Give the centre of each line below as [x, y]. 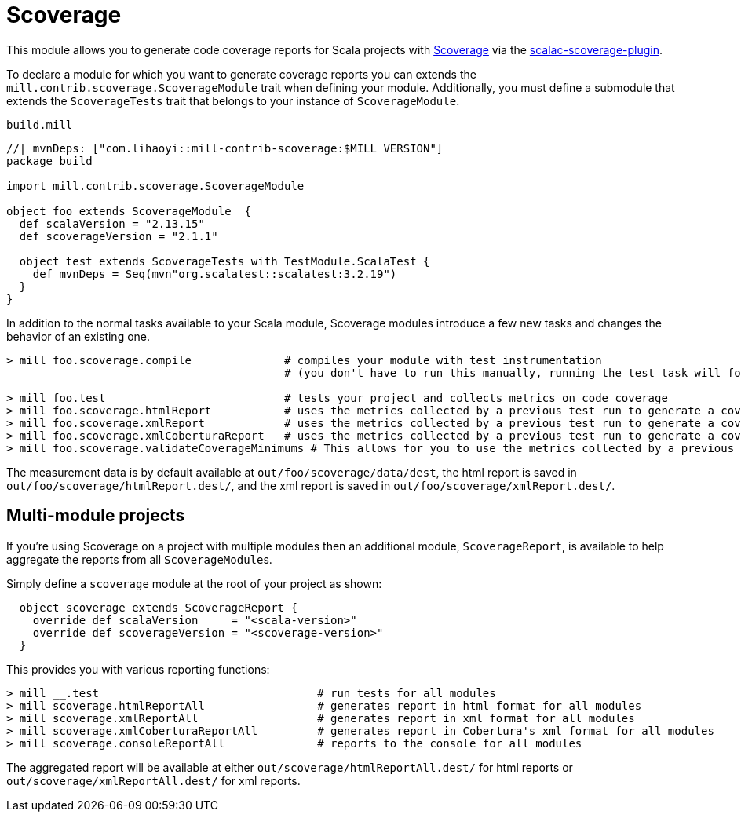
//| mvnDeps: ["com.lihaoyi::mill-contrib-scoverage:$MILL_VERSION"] [225, 148]
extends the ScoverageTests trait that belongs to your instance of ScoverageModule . [233, 100]
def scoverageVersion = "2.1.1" [119, 236]
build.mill [40, 124]
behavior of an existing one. [78, 336]
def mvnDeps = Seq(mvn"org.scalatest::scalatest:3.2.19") [215, 274]
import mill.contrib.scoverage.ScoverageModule [155, 186]
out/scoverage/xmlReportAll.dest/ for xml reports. [153, 780]
